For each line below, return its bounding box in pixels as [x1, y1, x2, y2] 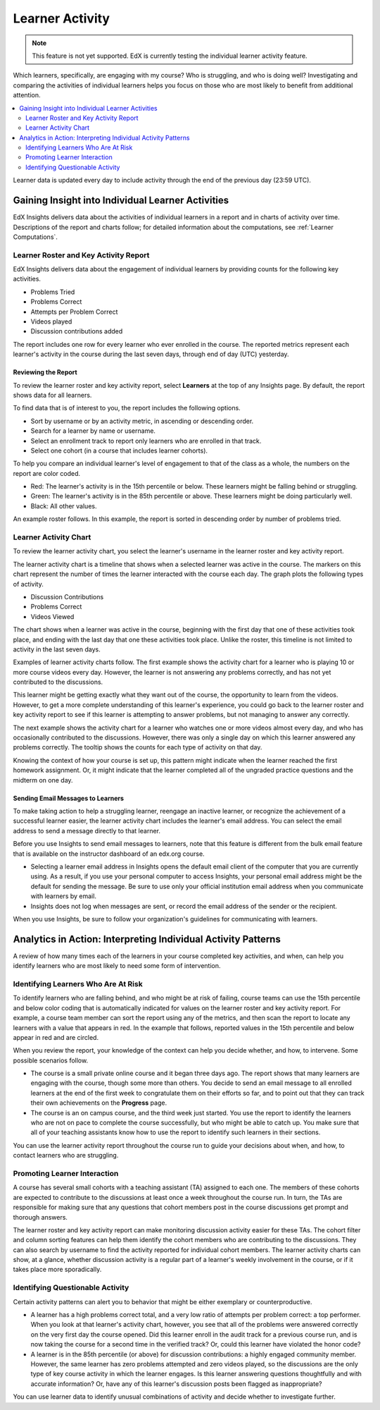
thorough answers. [13, 1213, 68, 1221]
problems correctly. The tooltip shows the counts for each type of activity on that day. [13, 743, 262, 752]
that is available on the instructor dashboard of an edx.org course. [13, 850, 205, 858]
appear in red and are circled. [13, 1033, 99, 1041]
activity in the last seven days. [13, 645, 101, 654]
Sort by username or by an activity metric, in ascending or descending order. [30, 417, 254, 425]
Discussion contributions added [30, 327, 123, 336]
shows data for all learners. [13, 391, 92, 399]
